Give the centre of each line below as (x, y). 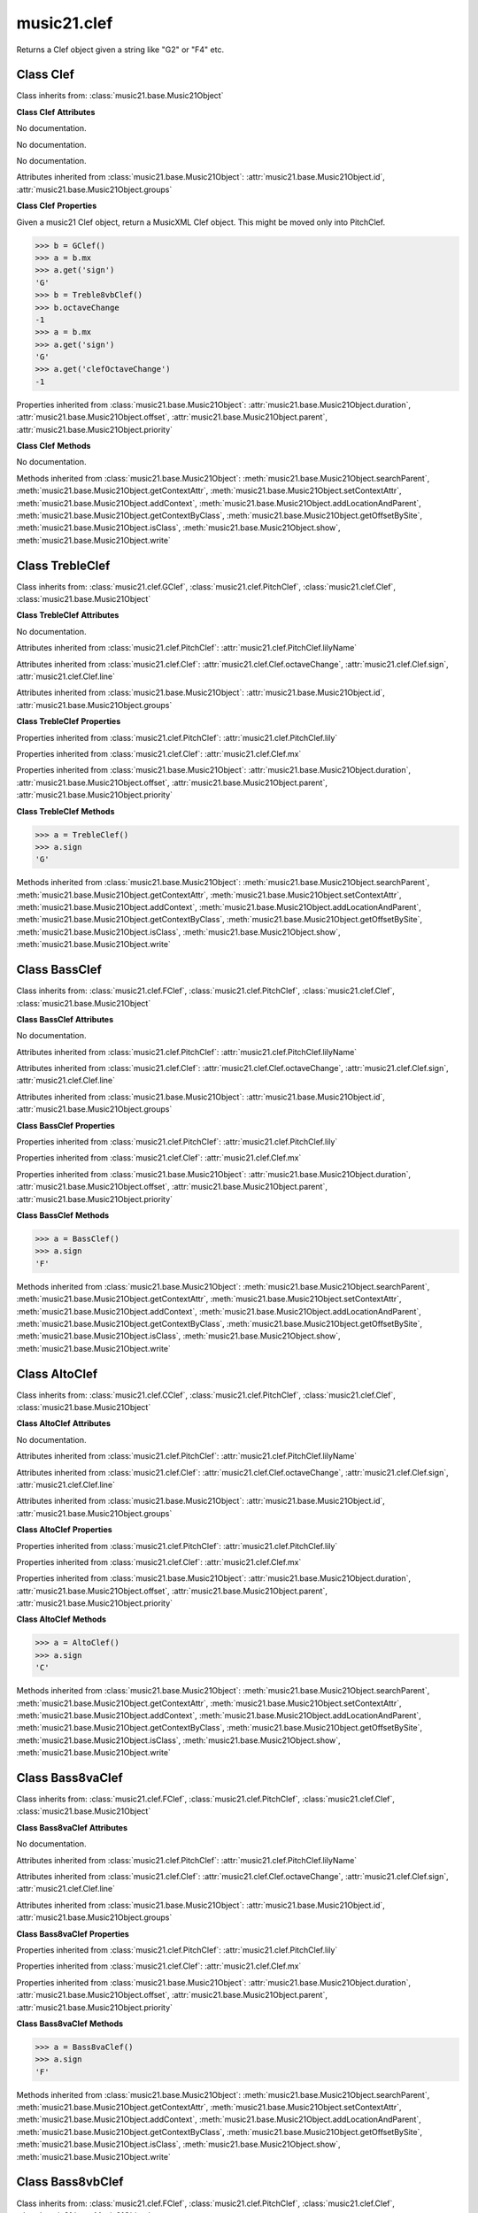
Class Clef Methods (54, 446)
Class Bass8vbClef (70, 2182)
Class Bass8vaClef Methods (70, 2024)
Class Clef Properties (57, 206)
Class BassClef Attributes (65, 1019)
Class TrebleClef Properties (69, 721)
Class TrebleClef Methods (66, 811)
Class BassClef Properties (66, 1125)
